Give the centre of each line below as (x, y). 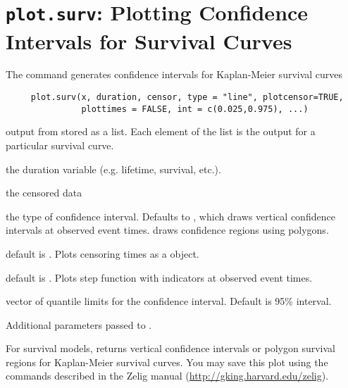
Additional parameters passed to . (79, 324)
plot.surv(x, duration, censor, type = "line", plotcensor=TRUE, (187, 98)
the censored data (44, 193)
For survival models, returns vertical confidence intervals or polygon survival (170, 348)
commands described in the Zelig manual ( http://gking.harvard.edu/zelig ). (167, 376)
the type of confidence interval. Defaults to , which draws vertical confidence (170, 216)
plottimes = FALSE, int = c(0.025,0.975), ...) (195, 109)
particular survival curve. (60, 145)
